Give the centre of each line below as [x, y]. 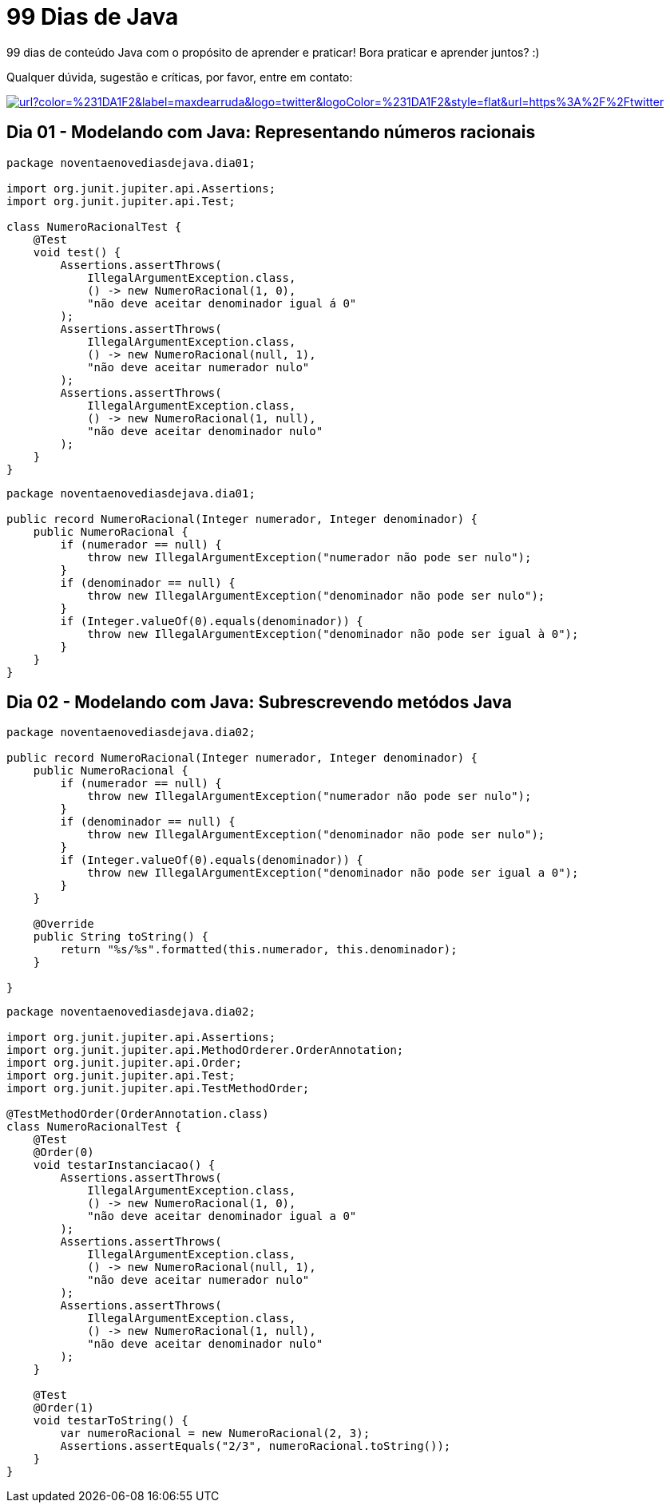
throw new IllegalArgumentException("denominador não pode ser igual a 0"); [333, 873]
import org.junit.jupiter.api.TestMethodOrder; [158, 1089]
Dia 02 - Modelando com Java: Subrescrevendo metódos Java [259, 703]
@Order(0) [63, 1153]
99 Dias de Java [93, 17]
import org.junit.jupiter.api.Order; [125, 1063]
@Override [63, 924]
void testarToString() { [111, 1421]
